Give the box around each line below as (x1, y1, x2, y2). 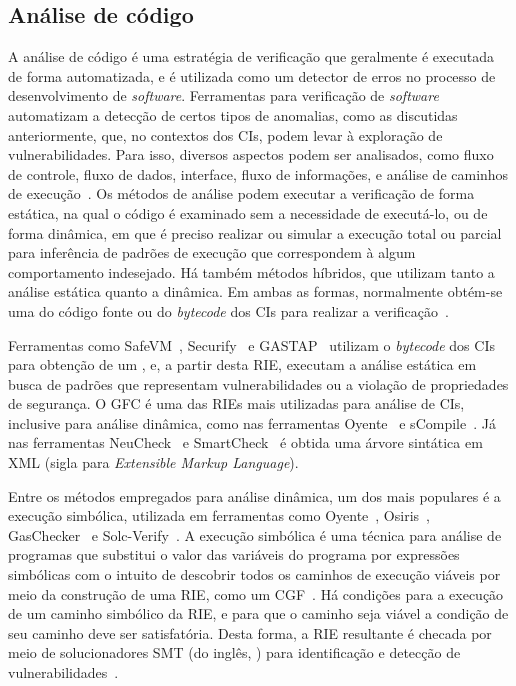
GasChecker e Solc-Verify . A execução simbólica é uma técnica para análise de (8, 524, 502, 545)
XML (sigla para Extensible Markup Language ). (8, 452, 299, 473)
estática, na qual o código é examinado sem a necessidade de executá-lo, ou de (8, 202, 488, 223)
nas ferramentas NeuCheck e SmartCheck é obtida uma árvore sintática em (8, 432, 483, 453)
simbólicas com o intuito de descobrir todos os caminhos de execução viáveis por (8, 564, 501, 585)
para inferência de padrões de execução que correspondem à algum (8, 242, 416, 263)
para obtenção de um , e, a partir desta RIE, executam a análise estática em (8, 354, 477, 375)
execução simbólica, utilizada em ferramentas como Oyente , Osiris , (8, 505, 430, 526)
